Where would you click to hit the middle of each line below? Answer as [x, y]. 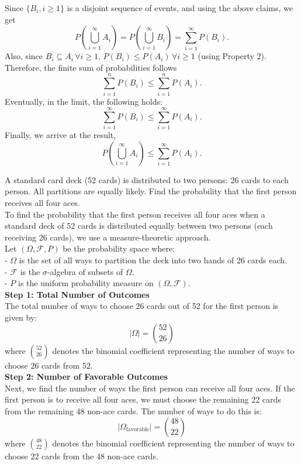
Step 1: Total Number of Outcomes [77, 294]
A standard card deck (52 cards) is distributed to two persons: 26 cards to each [147, 179]
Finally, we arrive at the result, [60, 135]
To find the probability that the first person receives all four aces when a [135, 214]
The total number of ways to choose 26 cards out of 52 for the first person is [142, 306]
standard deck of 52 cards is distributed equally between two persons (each [139, 226]
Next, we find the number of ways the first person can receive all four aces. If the [150, 388]
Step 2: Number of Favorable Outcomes [86, 377]
